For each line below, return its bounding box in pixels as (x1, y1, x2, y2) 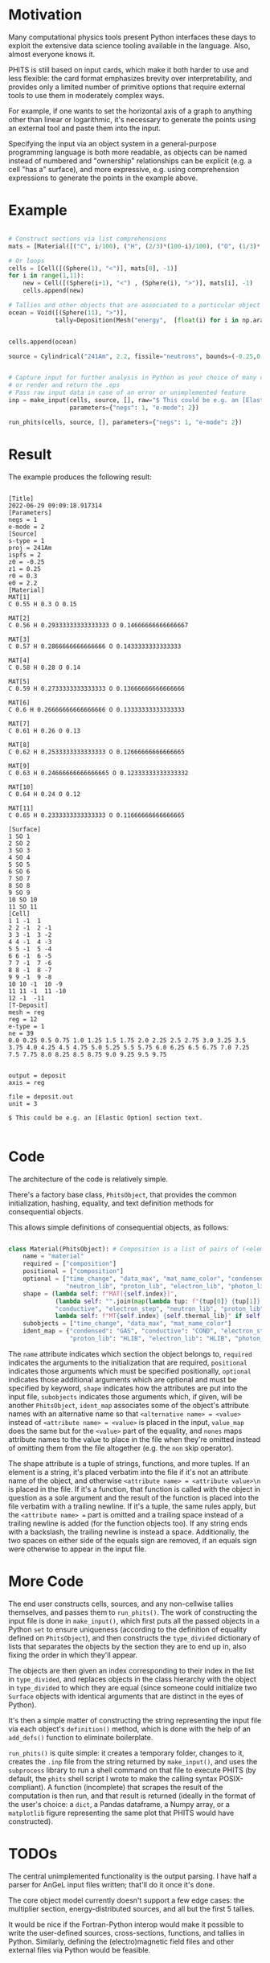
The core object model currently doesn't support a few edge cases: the (8, 1895, 245, 1905)
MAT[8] (8, 741, 31, 749)
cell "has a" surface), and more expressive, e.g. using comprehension (8, 164, 239, 174)
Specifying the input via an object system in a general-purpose (8, 138, 217, 148)
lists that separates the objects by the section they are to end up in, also (8, 1641, 247, 1651)
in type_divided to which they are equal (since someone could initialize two (8, 1682, 257, 1692)
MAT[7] (8, 720, 31, 728)
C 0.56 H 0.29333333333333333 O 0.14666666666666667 (8, 621, 189, 629)
